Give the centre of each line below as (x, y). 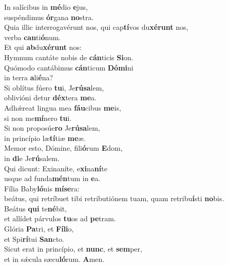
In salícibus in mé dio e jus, (46, 7)
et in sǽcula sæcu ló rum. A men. (54, 259)
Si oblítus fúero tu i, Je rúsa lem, (54, 87)
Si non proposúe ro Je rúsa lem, (52, 128)
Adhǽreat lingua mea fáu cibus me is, (63, 107)
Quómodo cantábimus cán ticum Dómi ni (69, 67)
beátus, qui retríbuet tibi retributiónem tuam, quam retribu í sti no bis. (114, 198)
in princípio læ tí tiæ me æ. (45, 138)
